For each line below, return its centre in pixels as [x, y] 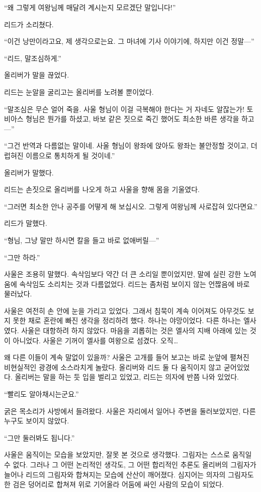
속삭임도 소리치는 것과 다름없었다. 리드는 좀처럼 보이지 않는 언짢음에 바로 [135, 284]
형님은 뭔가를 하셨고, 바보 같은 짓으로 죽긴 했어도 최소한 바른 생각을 [133, 119]
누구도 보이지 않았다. [37, 421]
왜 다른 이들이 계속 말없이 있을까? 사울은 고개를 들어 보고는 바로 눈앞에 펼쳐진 [127, 357]
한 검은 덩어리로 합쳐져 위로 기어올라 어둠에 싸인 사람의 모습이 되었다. [114, 484]
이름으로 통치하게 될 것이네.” [70, 155]
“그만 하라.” [22, 257]
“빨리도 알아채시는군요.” [41, 394]
